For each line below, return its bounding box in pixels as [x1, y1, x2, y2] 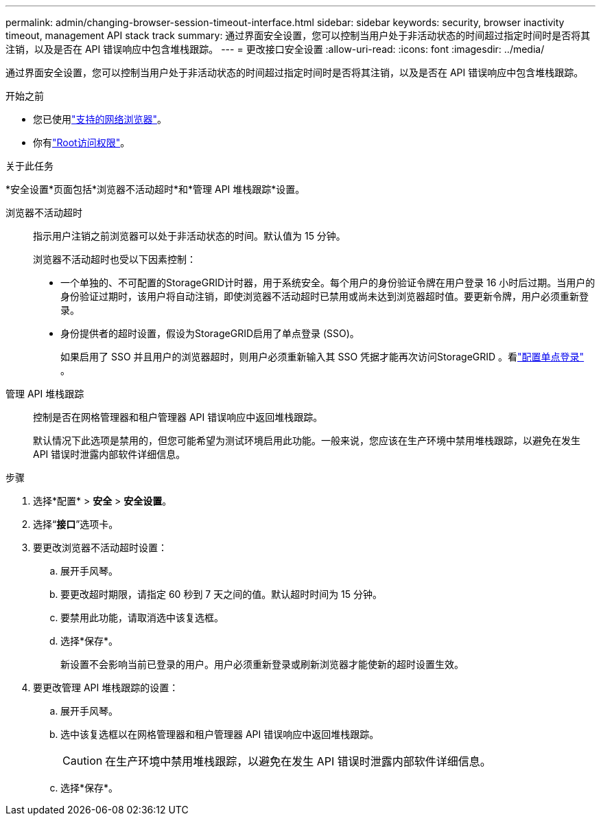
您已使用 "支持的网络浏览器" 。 [33, 113, 167, 125]
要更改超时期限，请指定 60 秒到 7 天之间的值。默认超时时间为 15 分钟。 [60, 588, 383, 600]
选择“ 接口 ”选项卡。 [33, 518, 119, 530]
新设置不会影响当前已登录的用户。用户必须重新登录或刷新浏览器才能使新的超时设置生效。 [60, 658, 464, 670]
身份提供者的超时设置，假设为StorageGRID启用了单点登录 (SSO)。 [60, 327, 360, 339]
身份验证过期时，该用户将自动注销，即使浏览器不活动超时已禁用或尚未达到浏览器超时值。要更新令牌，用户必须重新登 [60, 290, 589, 302]
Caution [62, 754, 103, 767]
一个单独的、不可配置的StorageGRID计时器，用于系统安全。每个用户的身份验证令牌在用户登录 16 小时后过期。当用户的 [60, 277, 596, 288]
